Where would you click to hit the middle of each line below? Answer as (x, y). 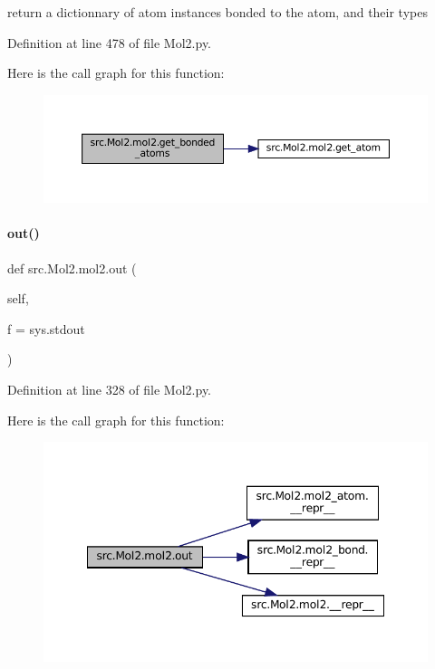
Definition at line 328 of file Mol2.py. (110, 390)
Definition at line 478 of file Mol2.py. (110, 42)
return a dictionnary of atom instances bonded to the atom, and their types (217, 12)
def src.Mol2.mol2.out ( (72, 268)
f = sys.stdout (46, 328)
